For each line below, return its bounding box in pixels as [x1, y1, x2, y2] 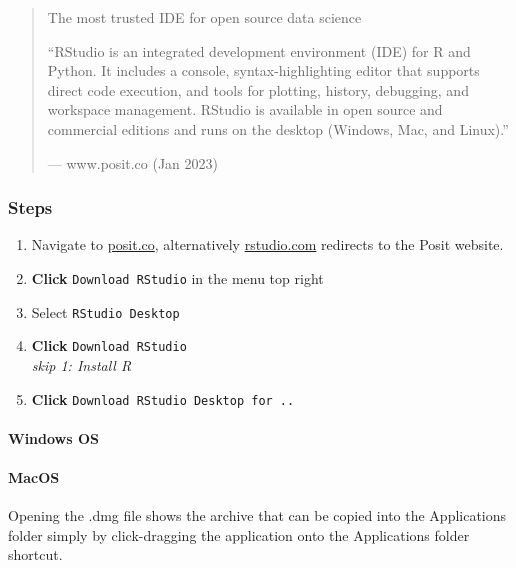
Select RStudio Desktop [31, 301, 180, 322]
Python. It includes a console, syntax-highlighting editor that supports [47, 60, 480, 81]
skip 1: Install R [31, 354, 132, 375]
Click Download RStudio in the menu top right [31, 267, 324, 288]
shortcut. [8, 544, 63, 565]
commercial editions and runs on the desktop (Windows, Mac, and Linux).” [47, 118, 509, 139]
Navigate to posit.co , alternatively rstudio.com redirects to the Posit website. [31, 234, 504, 255]
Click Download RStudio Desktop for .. [31, 388, 295, 409]
